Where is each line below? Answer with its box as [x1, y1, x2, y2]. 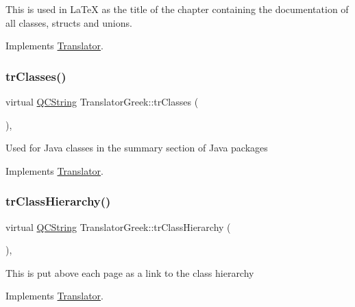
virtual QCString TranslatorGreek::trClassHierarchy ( [5, 219, 231, 234]
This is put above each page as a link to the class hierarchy [5, 265, 254, 280]
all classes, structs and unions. [5, 15, 132, 29]
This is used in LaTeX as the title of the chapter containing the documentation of [5, 2, 349, 16]
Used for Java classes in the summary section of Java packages [5, 140, 268, 155]
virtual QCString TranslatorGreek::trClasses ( [5, 95, 199, 108]
